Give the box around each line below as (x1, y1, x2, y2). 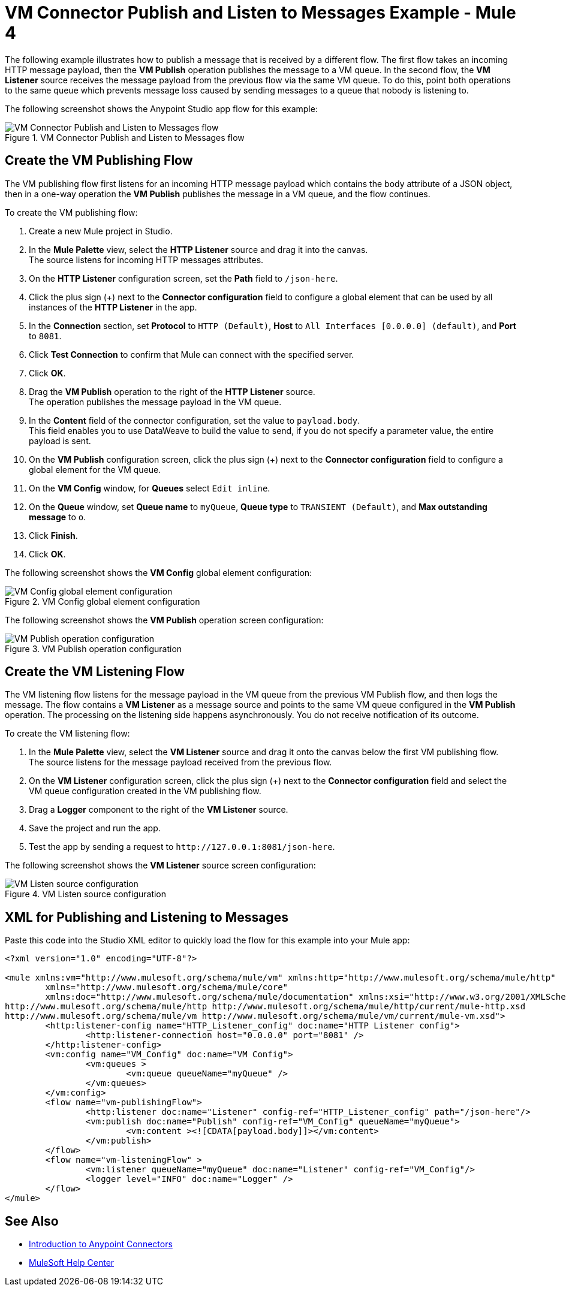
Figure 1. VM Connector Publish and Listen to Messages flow (5, 132, 245, 143)
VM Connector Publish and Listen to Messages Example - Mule (5, 2, 516, 23)
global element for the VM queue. (29, 464, 161, 475)
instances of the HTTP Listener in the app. (29, 301, 197, 312)
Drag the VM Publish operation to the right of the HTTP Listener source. (29, 386, 315, 397)
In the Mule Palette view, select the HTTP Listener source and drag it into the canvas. (29, 244, 368, 255)
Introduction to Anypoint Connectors (29, 1239, 173, 1250)
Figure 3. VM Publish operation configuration (5, 643, 182, 654)
